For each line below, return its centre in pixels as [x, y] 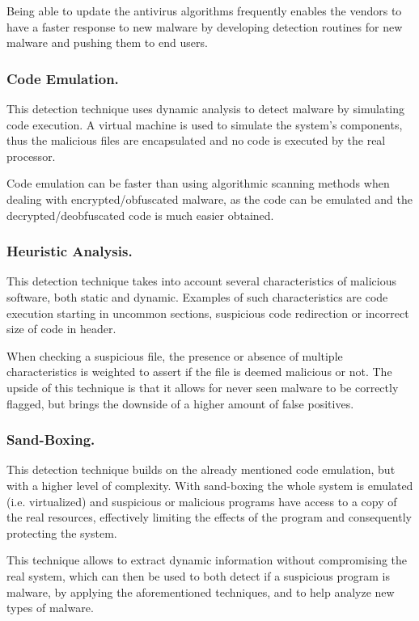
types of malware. [50, 608]
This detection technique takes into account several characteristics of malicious [201, 281]
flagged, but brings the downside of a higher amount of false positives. [180, 403]
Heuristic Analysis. [70, 251]
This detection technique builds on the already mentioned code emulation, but [201, 469]
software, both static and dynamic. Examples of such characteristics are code [197, 296]
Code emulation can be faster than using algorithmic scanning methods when [198, 183]
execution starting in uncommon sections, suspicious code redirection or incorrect [208, 313]
